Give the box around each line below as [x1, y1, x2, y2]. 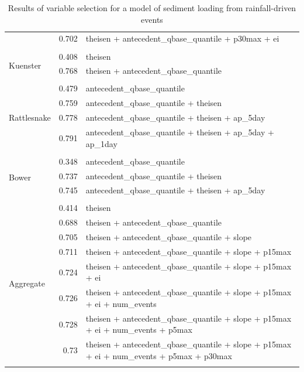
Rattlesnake [9, 111, 51, 124]
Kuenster [9, 59, 42, 71]
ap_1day [85, 137, 118, 149]
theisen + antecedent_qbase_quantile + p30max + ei [85, 32, 279, 45]
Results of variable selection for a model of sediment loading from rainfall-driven [8, 2, 296, 13]
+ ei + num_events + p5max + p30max [85, 349, 232, 361]
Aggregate [9, 277, 45, 289]
